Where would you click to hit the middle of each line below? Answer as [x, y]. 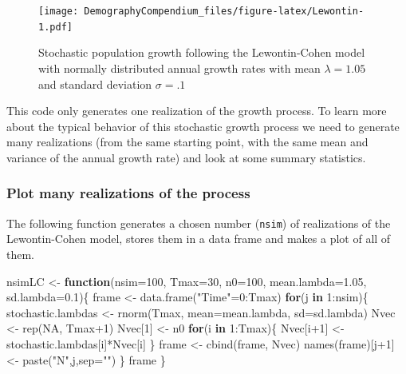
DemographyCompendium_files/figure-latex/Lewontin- [224, 11]
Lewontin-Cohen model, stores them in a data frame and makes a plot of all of [199, 239]
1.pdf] [55, 27]
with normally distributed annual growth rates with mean [179, 68]
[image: [59, 11]
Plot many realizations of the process [128, 193]
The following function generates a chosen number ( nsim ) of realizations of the [199, 223]
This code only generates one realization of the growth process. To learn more [197, 111]
